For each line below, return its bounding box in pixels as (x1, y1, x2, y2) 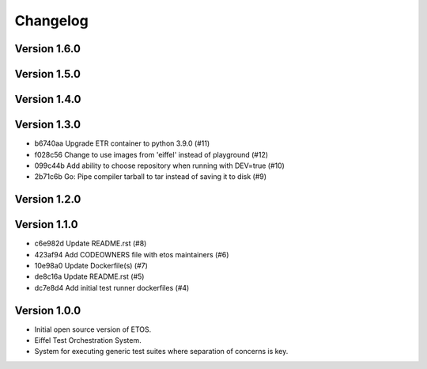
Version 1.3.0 (14, 118, 81, 131)
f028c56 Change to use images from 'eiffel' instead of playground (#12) (34, 150, 269, 159)
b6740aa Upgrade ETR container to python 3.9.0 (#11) (34, 139, 210, 148)
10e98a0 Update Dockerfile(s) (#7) (34, 261, 148, 270)
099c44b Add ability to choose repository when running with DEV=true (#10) (34, 161, 285, 170)
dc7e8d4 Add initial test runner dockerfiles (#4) (34, 283, 190, 292)
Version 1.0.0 (14, 303, 81, 317)
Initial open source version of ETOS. (34, 325, 152, 334)
